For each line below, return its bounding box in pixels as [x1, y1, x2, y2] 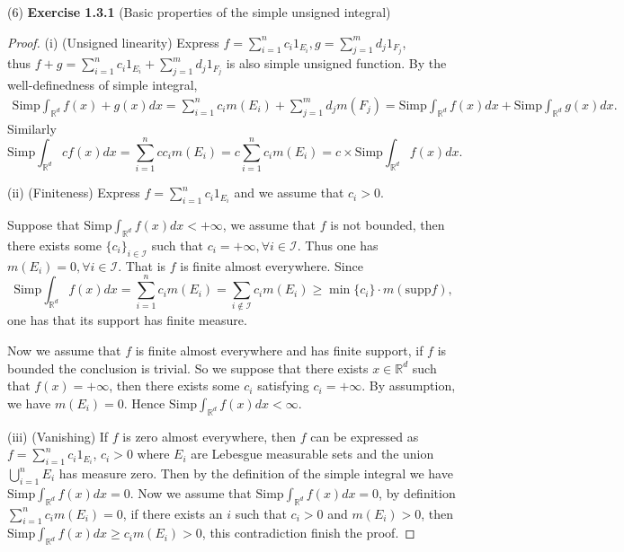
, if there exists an [122, 504, 223, 522]
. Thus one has [297, 235, 379, 254]
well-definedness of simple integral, [7, 75, 198, 94]
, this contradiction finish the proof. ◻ [201, 523, 415, 542]
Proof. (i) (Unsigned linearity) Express [7, 32, 219, 51]
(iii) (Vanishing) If [7, 426, 109, 445]
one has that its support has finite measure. [7, 311, 247, 329]
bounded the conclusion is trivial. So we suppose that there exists [7, 358, 369, 377]
